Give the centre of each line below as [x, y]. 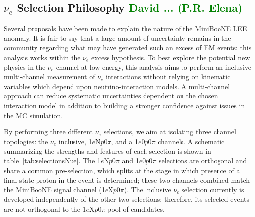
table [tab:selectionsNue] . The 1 [52, 160]
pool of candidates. [136, 208]
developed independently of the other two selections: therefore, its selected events [127, 199]
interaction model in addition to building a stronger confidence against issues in [125, 105]
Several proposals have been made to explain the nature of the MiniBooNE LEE [126, 28]
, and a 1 [125, 141]
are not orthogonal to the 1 [45, 208]
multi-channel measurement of [50, 77]
